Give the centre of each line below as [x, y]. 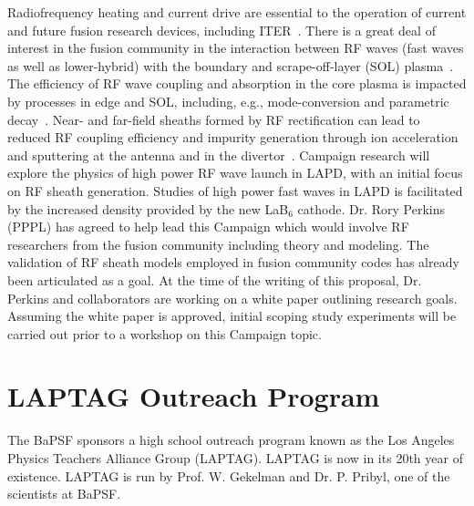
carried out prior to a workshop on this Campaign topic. [165, 333]
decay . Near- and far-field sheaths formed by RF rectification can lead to [214, 119]
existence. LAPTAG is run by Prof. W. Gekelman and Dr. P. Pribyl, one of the [229, 475]
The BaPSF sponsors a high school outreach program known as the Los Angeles [231, 440]
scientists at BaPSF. [64, 494]
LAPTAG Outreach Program [194, 396]
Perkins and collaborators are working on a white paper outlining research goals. [232, 298]
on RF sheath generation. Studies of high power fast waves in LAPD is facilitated [235, 190]
